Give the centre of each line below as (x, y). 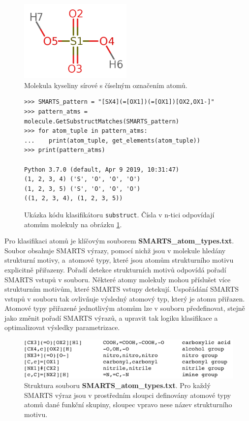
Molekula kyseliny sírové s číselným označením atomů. (106, 85)
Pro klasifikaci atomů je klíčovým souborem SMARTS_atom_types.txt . (119, 241)
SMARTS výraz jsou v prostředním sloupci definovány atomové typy (128, 395)
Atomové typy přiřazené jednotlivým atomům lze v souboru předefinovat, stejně (125, 308)
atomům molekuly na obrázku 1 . (73, 224)
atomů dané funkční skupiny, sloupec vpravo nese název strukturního (128, 405)
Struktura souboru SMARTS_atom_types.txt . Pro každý (117, 385)
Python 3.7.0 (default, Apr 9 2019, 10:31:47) (102, 169)
